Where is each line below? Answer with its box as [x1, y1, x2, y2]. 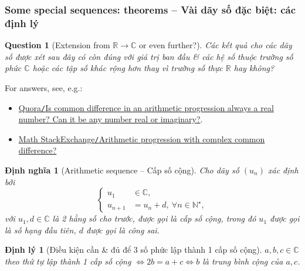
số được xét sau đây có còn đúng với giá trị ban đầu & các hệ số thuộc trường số [5, 50, 293, 62]
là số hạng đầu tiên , [5, 223, 76, 236]
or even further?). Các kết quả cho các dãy [139, 39, 292, 51]
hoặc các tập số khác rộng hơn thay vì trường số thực [32, 62, 223, 74]
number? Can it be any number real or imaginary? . [18, 113, 203, 125]
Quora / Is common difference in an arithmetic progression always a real [18, 101, 274, 113]
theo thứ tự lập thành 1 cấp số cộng [5, 255, 131, 267]
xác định [267, 164, 299, 176]
